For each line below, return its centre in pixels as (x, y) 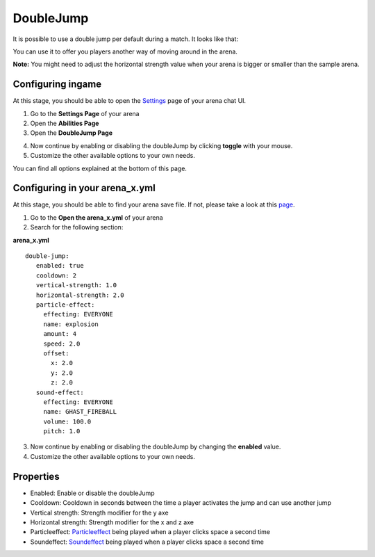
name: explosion (71, 324)
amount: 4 (60, 334)
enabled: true (60, 266)
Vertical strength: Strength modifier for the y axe (100, 512)
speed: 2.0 (62, 344)
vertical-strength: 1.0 (76, 285)
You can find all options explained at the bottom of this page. (100, 168)
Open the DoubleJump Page (72, 133)
